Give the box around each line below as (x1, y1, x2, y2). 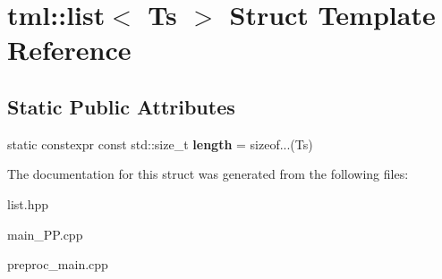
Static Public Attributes (7, 92, 235, 120)
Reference (7, 31, 132, 68)
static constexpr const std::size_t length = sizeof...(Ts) (7, 134, 313, 153)
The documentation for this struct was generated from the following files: (7, 165, 409, 183)
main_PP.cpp (7, 224, 83, 243)
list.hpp (7, 194, 48, 213)
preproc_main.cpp (7, 255, 108, 274)
